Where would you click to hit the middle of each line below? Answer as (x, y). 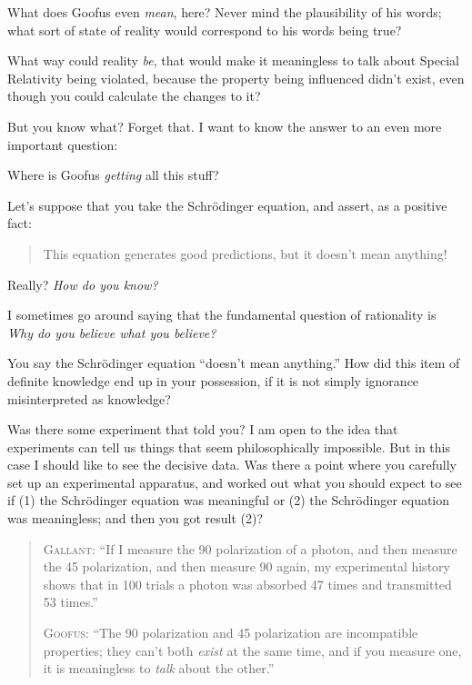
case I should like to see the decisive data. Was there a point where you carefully (232, 465)
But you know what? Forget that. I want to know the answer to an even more (225, 126)
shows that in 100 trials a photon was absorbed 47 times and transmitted (247, 584)
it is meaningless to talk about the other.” (159, 668)
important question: (63, 144)
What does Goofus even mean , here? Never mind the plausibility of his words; (225, 12)
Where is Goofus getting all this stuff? (113, 175)
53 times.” (70, 602)
